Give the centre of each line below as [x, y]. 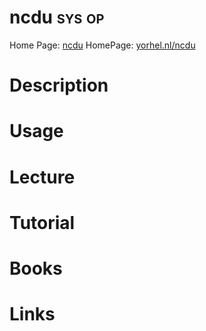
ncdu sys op [57, 17]
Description [59, 85]
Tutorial [42, 222]
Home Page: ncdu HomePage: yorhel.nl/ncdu [102, 45]
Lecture [42, 177]
